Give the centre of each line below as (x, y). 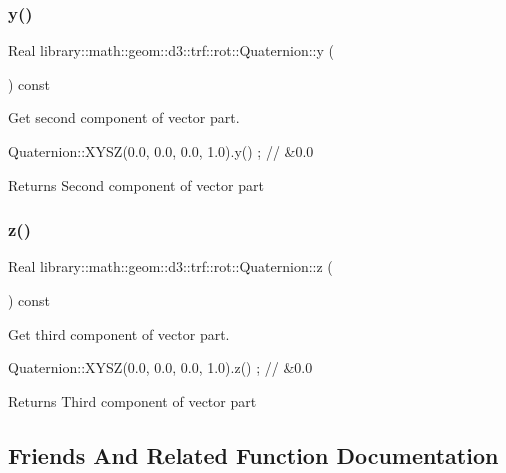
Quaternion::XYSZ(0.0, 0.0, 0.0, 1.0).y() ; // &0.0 (161, 151)
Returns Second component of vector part (136, 184)
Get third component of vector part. (119, 333)
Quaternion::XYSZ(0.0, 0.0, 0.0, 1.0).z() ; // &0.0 (160, 367)
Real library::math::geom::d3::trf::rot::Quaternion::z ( (170, 266)
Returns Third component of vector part (132, 400)
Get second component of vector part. (124, 117)
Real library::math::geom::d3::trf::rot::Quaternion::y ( (171, 50)
